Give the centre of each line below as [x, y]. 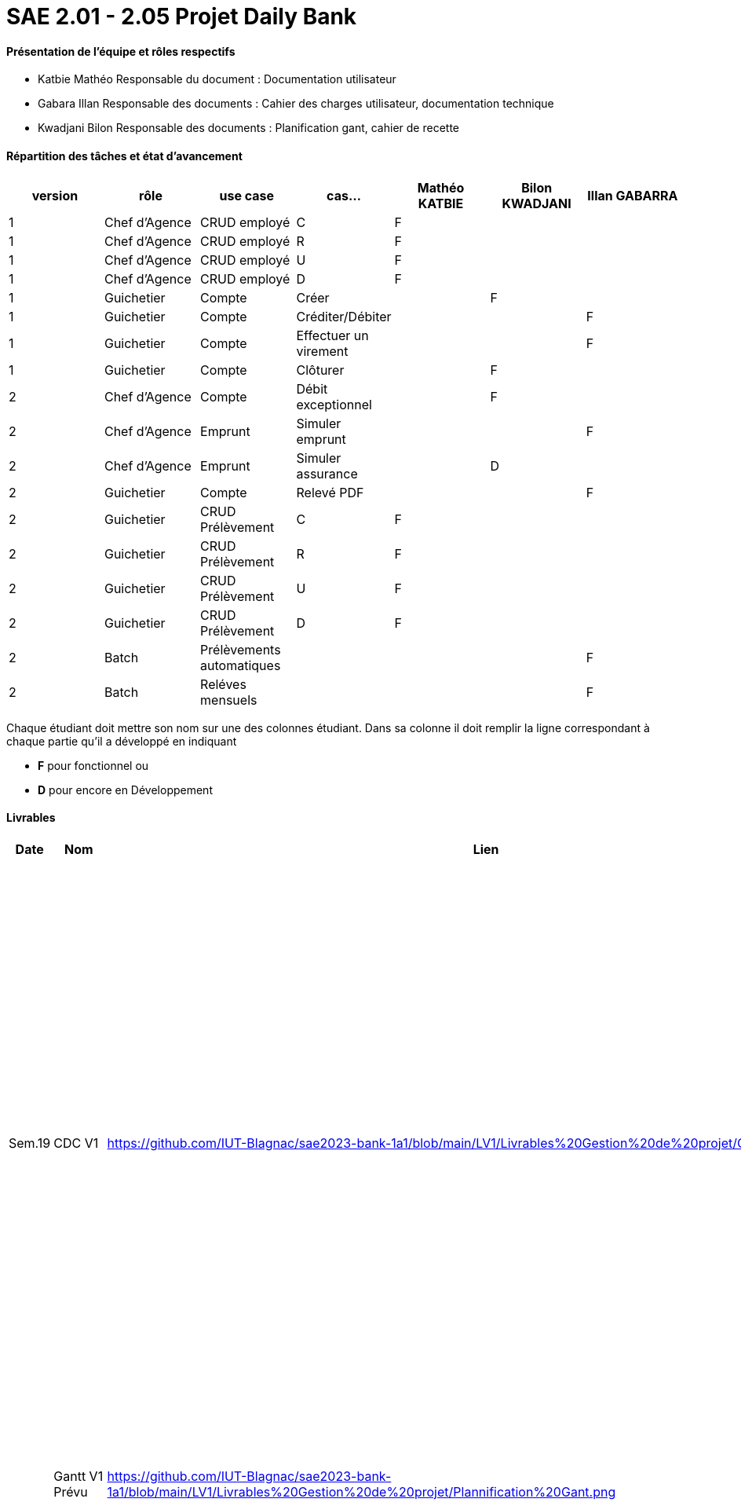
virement [322, 351]
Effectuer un [332, 335]
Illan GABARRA [633, 195]
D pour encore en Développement [125, 790]
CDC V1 [76, 1143]
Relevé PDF [330, 492]
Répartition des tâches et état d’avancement [124, 156]
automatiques [241, 665]
